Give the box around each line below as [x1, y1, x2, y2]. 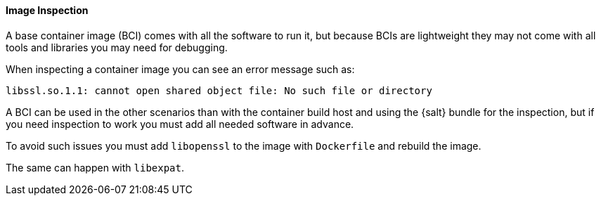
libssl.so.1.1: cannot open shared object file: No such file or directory [6, 84, 432, 96]
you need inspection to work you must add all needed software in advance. [6, 117, 354, 130]
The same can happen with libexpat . [6, 161, 185, 174]
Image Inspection [6, 4, 89, 16]
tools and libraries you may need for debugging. [6, 41, 228, 53]
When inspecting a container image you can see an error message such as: [6, 63, 355, 75]
